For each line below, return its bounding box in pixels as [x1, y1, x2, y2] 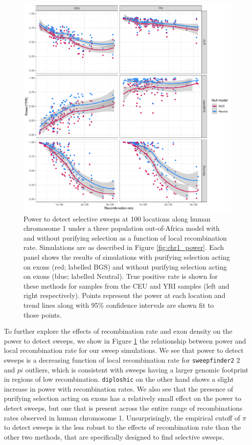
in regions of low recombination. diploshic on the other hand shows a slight [4, 374, 234, 384]
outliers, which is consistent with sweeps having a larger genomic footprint [25, 364, 249, 374]
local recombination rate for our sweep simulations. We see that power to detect [4, 345, 244, 355]
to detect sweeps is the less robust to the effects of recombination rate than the [4, 422, 241, 432]
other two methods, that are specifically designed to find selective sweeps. [4, 431, 225, 442]
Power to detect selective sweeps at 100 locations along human [23, 213, 211, 223]
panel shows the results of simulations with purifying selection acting [23, 251, 230, 262]
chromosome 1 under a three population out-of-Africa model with [23, 223, 220, 233]
